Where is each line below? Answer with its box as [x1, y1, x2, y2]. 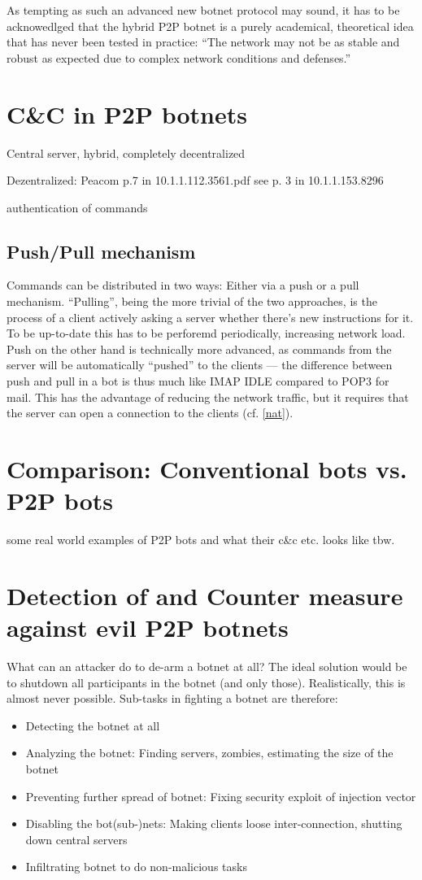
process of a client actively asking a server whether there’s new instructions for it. [7, 308, 414, 325]
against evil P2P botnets [7, 611, 289, 644]
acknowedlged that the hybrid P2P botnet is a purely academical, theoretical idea [7, 17, 414, 34]
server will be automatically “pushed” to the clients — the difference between [7, 356, 393, 373]
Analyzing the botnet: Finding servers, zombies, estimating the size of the [25, 744, 394, 761]
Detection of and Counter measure [7, 578, 403, 612]
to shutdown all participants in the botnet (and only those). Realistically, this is [7, 673, 406, 690]
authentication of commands [7, 198, 148, 216]
